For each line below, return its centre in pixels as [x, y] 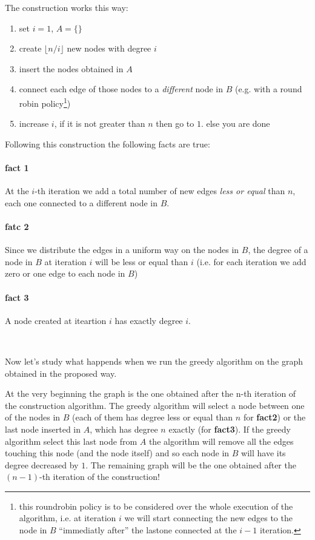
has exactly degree [149, 320]
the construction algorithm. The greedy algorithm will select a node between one [155, 405]
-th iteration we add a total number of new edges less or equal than [160, 191]
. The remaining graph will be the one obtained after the [191, 464]
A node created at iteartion [56, 320]
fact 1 [17, 167]
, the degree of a [278, 250]
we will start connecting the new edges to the [208, 518]
